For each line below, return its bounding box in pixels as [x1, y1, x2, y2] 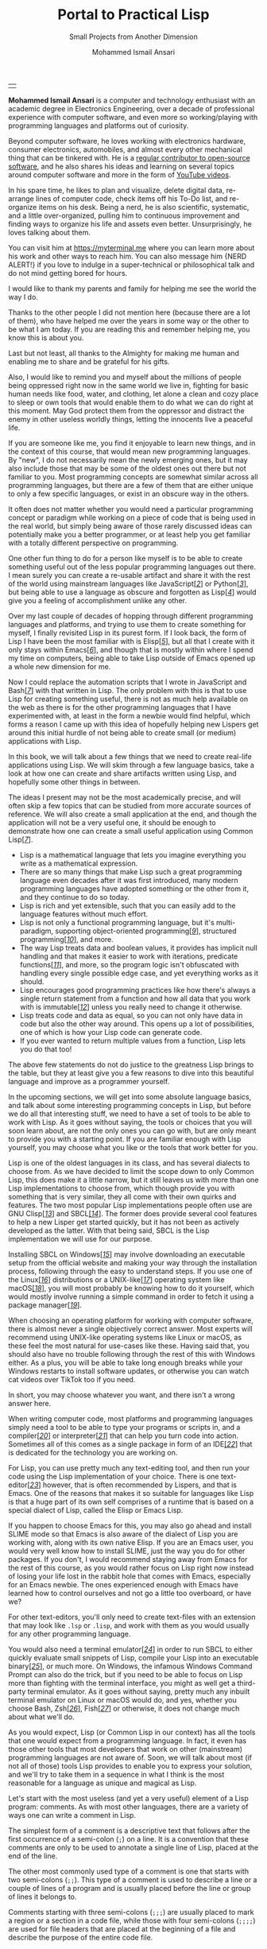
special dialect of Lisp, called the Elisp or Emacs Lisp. [8, 1505, 184, 1515]
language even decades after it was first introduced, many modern [19, 875, 238, 885]
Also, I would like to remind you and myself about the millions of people [8, 372, 242, 382]
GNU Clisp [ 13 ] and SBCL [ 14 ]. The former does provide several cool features [8, 1208, 257, 1218]
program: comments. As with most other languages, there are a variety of [8, 1802, 249, 1811]
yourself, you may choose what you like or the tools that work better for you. [8, 1142, 258, 1152]
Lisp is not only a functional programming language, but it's [19, 917, 215, 927]
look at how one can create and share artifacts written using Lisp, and [8, 769, 237, 778]
